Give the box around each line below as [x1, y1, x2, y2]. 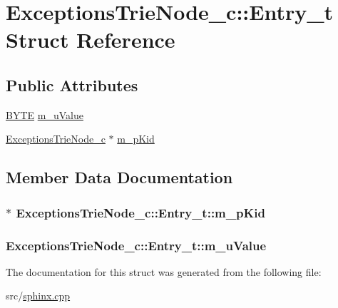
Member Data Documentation [6, 166, 233, 188]
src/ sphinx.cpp [6, 288, 71, 303]
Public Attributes [6, 73, 138, 96]
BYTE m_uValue [6, 107, 83, 122]
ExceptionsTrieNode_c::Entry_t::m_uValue [6, 236, 267, 254]
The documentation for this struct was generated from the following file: [6, 264, 322, 279]
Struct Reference [6, 25, 175, 54]
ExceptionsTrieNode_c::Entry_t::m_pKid [16, 203, 265, 221]
